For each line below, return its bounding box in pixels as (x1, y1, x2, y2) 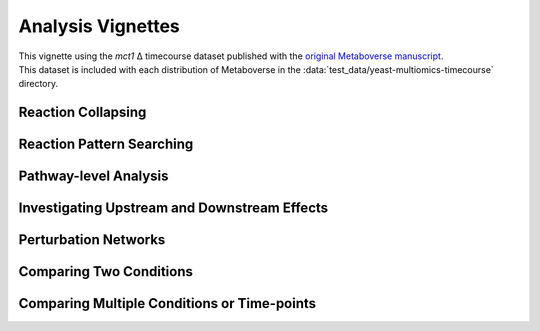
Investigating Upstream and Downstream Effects (18, 200, 329, 217)
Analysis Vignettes (18, 15, 180, 37)
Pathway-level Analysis (18, 168, 169, 185)
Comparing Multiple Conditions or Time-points (18, 295, 317, 312)
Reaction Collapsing (18, 104, 147, 121)
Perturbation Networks (18, 231, 166, 249)
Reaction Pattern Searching (18, 136, 194, 153)
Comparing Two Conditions (18, 263, 194, 280)
